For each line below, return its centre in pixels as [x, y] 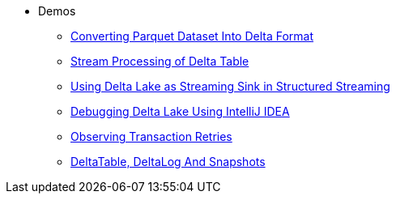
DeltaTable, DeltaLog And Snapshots [168, 162]
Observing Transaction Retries [151, 136]
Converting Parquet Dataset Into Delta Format [192, 36]
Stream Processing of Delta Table [160, 61]
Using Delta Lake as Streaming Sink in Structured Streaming [230, 86]
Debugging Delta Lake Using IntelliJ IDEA [180, 111]
